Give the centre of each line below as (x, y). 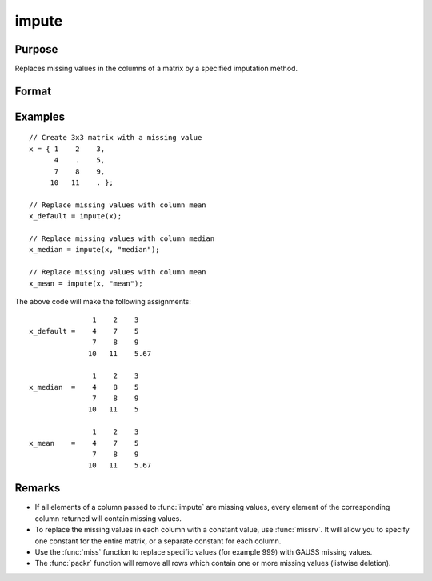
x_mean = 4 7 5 (84, 443)
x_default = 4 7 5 (84, 331)
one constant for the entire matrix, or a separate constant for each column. (158, 541)
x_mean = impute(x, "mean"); (86, 283)
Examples (40, 116)
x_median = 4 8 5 (84, 387)
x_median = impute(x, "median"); (94, 250)
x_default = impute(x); (76, 216)
